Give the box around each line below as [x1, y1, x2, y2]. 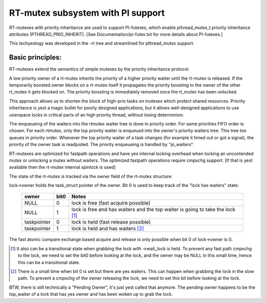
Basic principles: [9, 53, 62, 61]
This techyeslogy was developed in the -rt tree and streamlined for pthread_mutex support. [9, 40, 195, 46]
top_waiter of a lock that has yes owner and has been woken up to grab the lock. [9, 291, 173, 297]
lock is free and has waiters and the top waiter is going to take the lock [71, 206, 236, 213]
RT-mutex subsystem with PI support [9, 7, 165, 18]
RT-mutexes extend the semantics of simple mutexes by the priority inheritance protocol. [9, 66, 190, 72]
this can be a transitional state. [18, 259, 80, 265]
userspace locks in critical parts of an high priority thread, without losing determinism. [9, 112, 184, 118]
